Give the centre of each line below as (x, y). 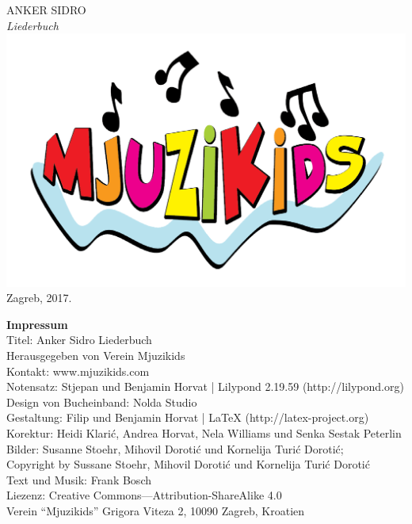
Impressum (37, 324)
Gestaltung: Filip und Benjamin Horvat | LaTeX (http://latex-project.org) (188, 417)
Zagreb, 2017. (39, 298)
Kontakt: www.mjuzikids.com (78, 371)
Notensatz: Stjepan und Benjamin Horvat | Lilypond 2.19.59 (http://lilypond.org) (205, 386)
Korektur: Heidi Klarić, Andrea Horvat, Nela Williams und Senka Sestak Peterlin (204, 432)
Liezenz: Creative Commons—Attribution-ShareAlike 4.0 (144, 495)
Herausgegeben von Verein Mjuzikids (96, 355)
